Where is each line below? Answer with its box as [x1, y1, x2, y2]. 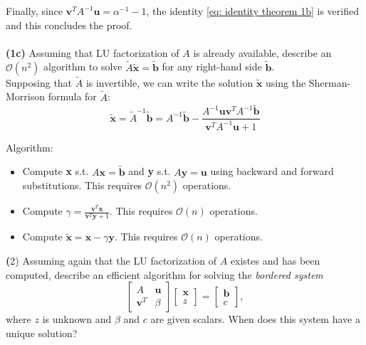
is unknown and [42, 312, 112, 327]
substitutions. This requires [22, 178, 142, 193]
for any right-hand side [162, 59, 262, 74]
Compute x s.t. [22, 164, 89, 179]
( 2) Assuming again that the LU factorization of [6, 253, 217, 267]
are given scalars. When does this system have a [150, 312, 360, 327]
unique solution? [6, 325, 78, 340]
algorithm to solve [43, 59, 122, 74]
